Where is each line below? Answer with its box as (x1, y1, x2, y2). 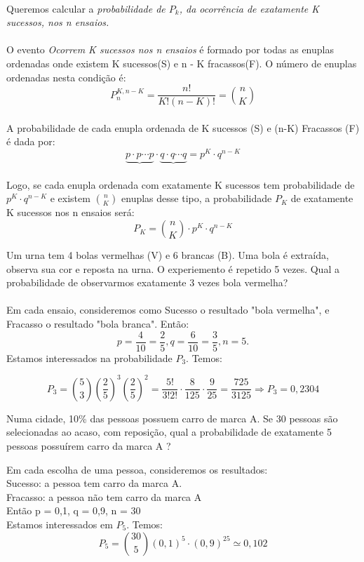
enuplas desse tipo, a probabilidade (121, 191, 272, 206)
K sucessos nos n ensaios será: (6, 205, 135, 220)
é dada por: (6, 134, 55, 149)
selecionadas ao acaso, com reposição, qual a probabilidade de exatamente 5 (6, 424, 332, 439)
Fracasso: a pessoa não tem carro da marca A (6, 489, 202, 504)
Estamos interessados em (6, 516, 113, 531)
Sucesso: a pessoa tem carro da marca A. (6, 476, 182, 490)
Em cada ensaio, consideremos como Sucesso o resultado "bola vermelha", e (6, 302, 330, 317)
